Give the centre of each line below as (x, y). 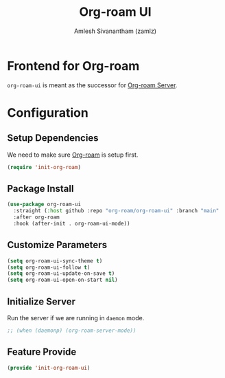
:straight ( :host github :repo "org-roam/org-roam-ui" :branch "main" (116, 211)
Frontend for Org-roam (73, 66)
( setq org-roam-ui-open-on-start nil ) (62, 280)
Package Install (40, 189)
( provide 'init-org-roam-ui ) (49, 368)
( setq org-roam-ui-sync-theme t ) (55, 261)
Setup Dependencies (53, 138)
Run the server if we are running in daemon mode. (76, 318)
